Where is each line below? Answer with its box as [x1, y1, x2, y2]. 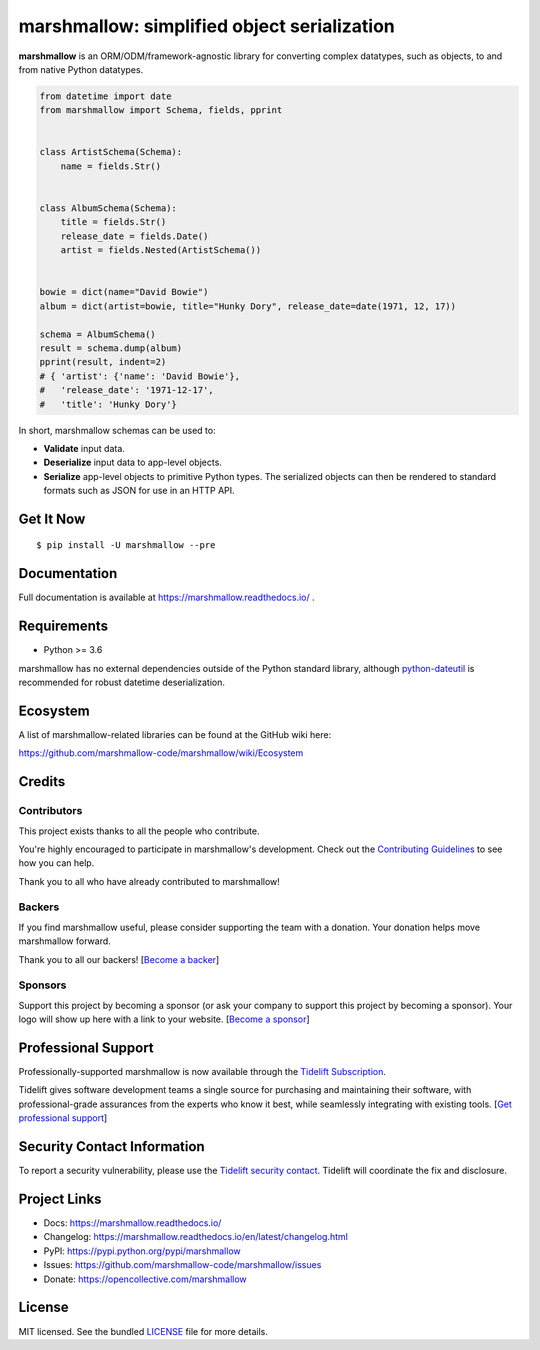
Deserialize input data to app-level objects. [43, 456, 222, 469]
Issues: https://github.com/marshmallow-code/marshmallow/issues [43, 1259, 322, 1271]
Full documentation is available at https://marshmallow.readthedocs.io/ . [18, 591, 315, 604]
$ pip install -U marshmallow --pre [36, 540, 216, 551]
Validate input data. [43, 442, 125, 454]
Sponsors [18, 978, 67, 992]
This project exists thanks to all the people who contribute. [18, 825, 260, 837]
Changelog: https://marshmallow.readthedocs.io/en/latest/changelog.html [43, 1231, 349, 1243]
